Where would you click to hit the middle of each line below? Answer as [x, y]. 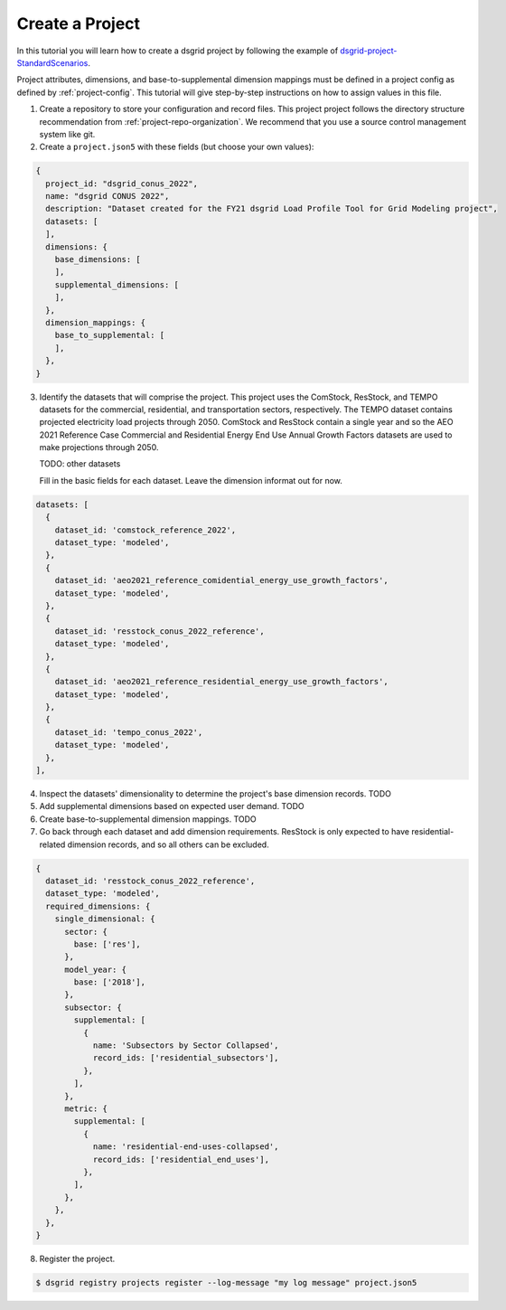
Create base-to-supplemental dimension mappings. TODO [148, 819]
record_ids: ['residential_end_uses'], [181, 1159]
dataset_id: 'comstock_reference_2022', [145, 530]
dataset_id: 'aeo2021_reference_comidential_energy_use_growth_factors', [221, 580]
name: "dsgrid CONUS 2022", [108, 196]
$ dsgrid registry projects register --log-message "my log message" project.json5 [226, 1282]
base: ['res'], [108, 944]
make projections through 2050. [99, 448]
